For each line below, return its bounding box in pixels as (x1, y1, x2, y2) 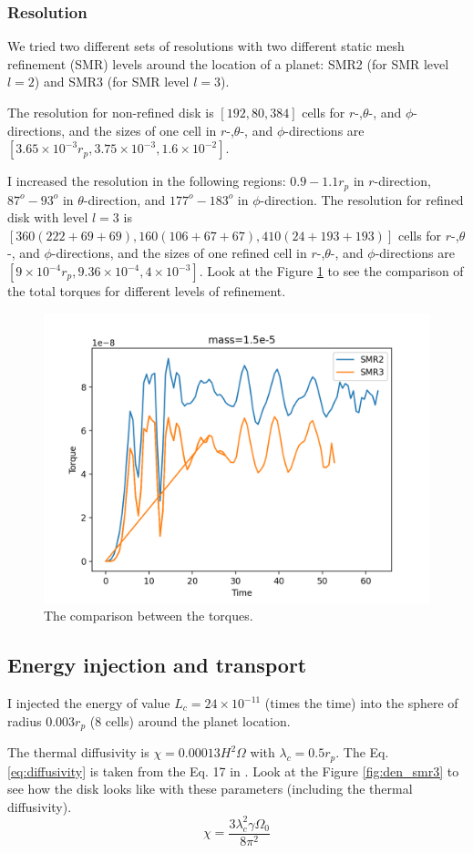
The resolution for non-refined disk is (7, 103, 214, 121)
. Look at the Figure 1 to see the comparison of (199, 262, 464, 281)
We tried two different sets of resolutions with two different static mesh (7, 36, 405, 56)
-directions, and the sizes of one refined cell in (51, 243, 307, 262)
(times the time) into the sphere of (264, 694, 458, 712)
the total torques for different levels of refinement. (7, 282, 286, 301)
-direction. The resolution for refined (260, 190, 464, 209)
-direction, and (83, 190, 166, 209)
